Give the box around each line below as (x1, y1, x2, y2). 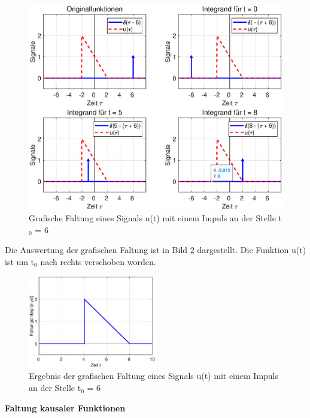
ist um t (5, 255, 35, 267)
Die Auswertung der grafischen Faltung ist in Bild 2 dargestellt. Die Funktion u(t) (5, 243, 306, 256)
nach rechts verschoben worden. (40, 255, 156, 267)
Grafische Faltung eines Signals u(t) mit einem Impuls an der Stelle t (29, 212, 282, 224)
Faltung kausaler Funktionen (5, 401, 126, 414)
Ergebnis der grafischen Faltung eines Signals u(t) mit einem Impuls (29, 369, 279, 382)
